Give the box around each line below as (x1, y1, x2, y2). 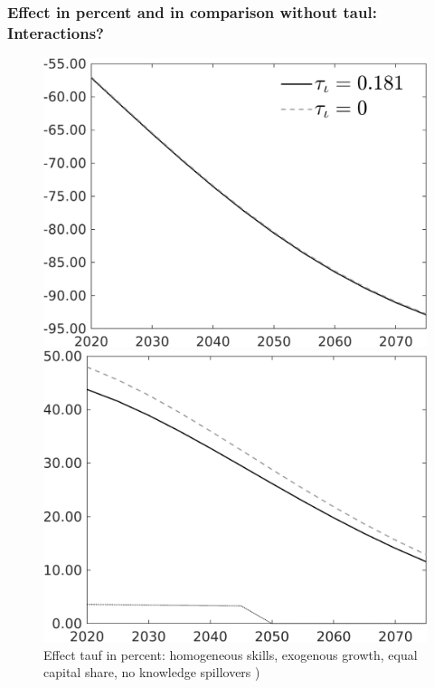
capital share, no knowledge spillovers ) (43, 663, 260, 682)
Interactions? (7, 21, 104, 43)
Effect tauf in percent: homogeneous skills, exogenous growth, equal (43, 645, 418, 664)
